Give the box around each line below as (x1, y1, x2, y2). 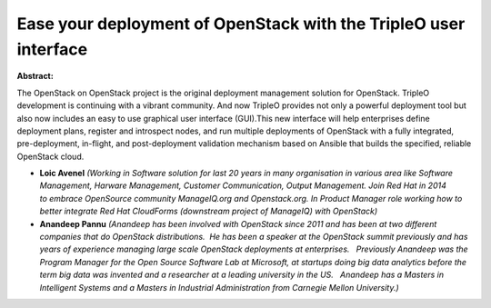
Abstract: (16, 71, 54, 82)
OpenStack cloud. (16, 151, 85, 162)
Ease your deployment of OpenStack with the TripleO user (16, 14, 466, 34)
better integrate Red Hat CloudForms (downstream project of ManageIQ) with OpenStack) (39, 205, 378, 217)
